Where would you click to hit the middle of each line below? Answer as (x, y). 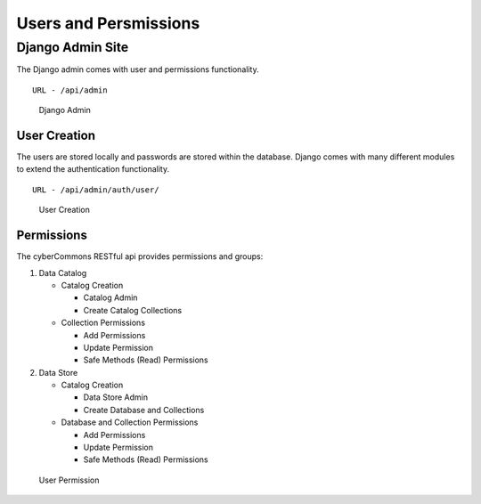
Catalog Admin (110, 297)
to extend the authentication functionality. (93, 169)
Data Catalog (63, 272)
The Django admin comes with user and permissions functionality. (138, 69)
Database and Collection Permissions (130, 422)
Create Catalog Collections (133, 310)
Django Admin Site (73, 47)
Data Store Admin (116, 397)
